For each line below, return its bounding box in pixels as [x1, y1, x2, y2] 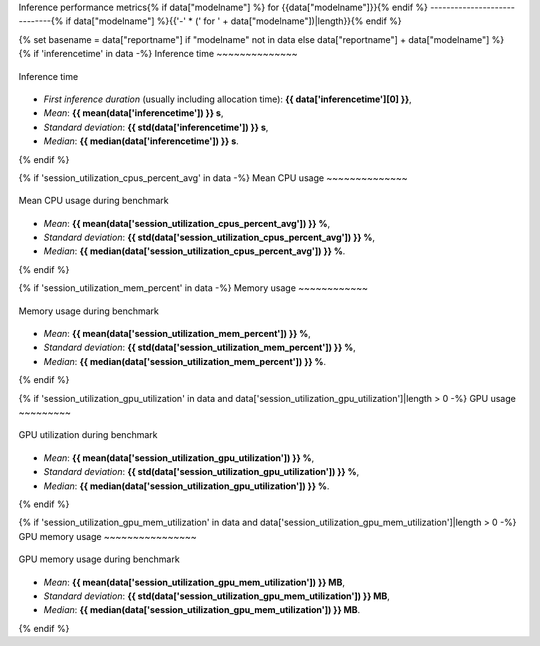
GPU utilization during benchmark [18, 429, 158, 441]
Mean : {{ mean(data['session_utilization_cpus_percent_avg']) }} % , [43, 217, 330, 229]
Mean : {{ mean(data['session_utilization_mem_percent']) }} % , [43, 328, 312, 340]
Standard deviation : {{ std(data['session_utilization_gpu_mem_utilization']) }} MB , [43, 590, 390, 602]
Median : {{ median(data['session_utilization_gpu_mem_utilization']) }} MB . [43, 604, 361, 616]
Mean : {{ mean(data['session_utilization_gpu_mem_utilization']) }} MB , [43, 576, 345, 588]
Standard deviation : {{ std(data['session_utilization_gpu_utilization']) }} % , [43, 466, 360, 478]
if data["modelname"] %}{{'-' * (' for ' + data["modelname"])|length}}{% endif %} [65, 15, 402, 27]
